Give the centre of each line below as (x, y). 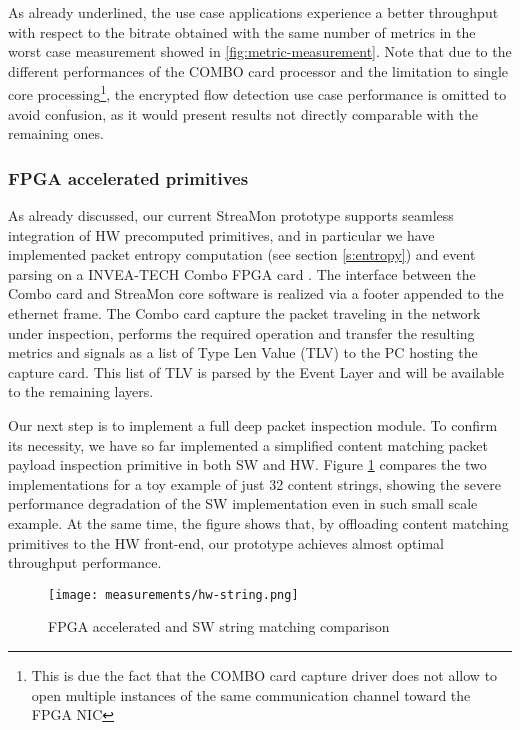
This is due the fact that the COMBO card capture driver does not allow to (264, 674)
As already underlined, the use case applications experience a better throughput (253, 12)
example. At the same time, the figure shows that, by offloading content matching (258, 522)
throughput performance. (85, 562)
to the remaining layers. (81, 391)
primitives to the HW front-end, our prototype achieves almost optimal (226, 542)
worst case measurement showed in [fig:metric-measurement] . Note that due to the (260, 51)
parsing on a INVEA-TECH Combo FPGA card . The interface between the (242, 273)
